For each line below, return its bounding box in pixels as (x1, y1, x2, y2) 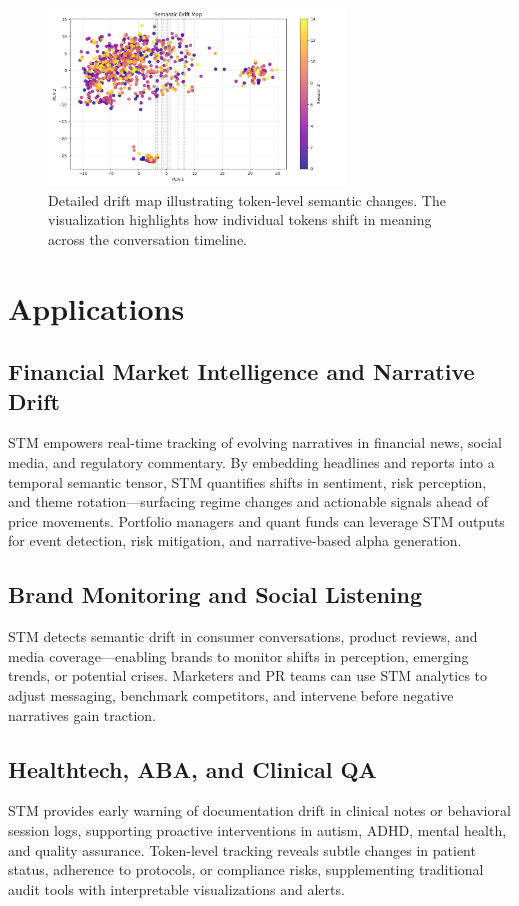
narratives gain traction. (8, 704, 156, 725)
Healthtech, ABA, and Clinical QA (8, 753, 377, 784)
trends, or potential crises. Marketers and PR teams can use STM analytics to (8, 665, 488, 686)
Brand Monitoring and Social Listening (8, 579, 423, 610)
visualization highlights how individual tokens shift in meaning (48, 209, 432, 230)
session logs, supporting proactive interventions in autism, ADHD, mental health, (8, 819, 507, 840)
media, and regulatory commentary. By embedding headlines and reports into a (8, 452, 495, 473)
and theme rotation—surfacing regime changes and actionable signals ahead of (8, 491, 488, 512)
